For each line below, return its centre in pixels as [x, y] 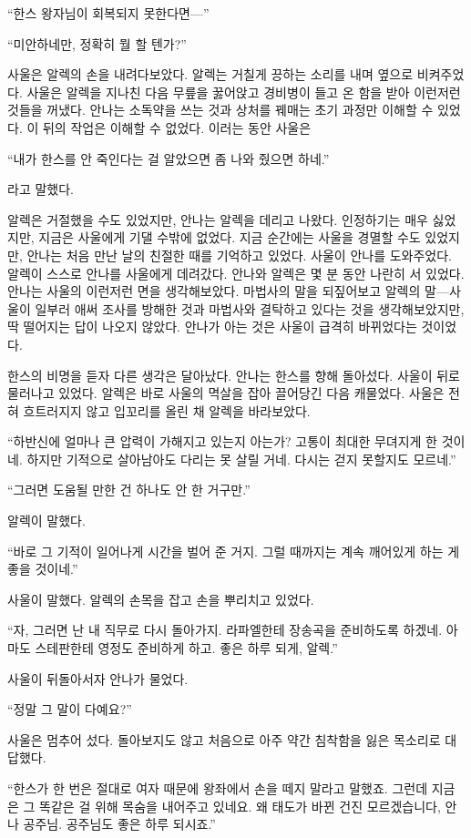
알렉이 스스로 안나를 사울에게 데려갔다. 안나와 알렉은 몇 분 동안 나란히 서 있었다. [236, 273]
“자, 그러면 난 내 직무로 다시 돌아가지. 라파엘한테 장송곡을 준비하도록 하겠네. [225, 630]
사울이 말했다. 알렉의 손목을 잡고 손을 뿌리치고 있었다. [161, 599]
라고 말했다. [41, 189]
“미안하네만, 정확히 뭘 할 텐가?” [97, 43]
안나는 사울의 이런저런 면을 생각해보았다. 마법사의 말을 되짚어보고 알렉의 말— [228, 291]
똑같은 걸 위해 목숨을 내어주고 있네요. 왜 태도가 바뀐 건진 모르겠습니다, [240, 806]
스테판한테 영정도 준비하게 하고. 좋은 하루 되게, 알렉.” [186, 648]
